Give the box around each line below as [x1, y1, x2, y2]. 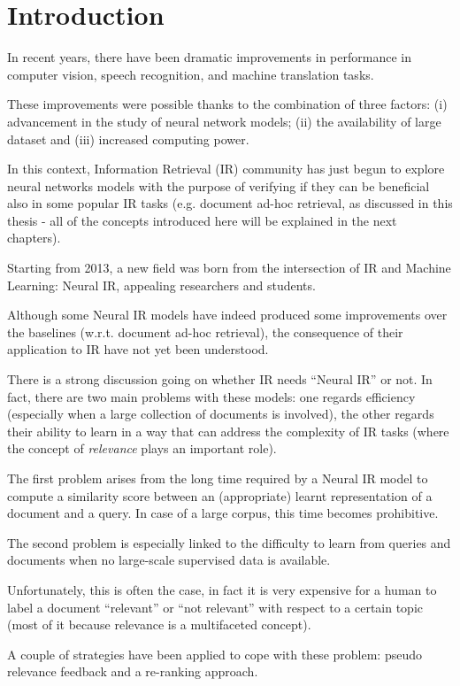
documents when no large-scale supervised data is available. [7, 551, 331, 569]
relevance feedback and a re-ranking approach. [7, 662, 258, 681]
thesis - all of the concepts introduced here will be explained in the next [7, 211, 397, 229]
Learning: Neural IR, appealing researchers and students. [7, 275, 316, 294]
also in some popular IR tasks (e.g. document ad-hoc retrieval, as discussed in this [7, 194, 453, 212]
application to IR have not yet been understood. [7, 340, 269, 358]
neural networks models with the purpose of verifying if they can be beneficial [7, 176, 430, 195]
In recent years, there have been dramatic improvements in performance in [7, 48, 411, 66]
